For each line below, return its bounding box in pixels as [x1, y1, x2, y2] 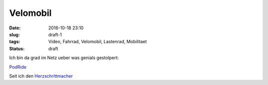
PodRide [9, 64, 27, 70]
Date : [9, 25, 21, 31]
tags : [9, 39, 20, 45]
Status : [9, 45, 25, 52]
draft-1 [48, 31, 62, 37]
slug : [9, 31, 20, 37]
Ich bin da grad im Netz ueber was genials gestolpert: [9, 55, 119, 61]
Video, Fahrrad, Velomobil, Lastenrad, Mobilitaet [48, 39, 147, 45]
